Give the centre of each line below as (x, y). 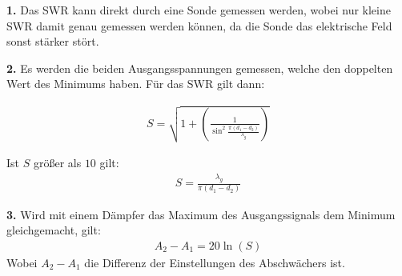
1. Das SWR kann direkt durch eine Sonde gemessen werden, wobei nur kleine (199, 10)
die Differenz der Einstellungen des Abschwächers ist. (215, 262)
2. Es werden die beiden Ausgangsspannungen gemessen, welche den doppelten (200, 68)
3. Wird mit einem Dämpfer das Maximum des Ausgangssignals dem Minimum (201, 214)
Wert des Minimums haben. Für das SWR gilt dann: (136, 84)
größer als (57, 163)
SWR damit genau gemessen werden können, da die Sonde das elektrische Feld (199, 25)
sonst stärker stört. (53, 41)
